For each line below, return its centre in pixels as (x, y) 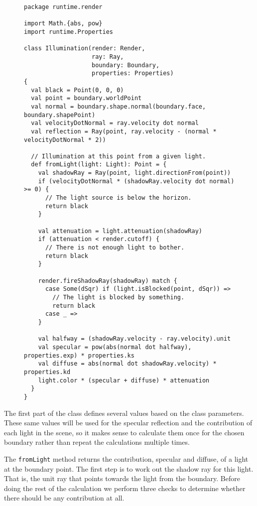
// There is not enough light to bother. (115, 248)
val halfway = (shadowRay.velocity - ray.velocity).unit (134, 339)
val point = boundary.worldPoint (86, 98)
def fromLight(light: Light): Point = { (99, 165)
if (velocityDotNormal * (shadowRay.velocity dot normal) (136, 181)
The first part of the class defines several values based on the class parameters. (124, 413)
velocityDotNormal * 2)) (65, 140)
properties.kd (47, 372)
